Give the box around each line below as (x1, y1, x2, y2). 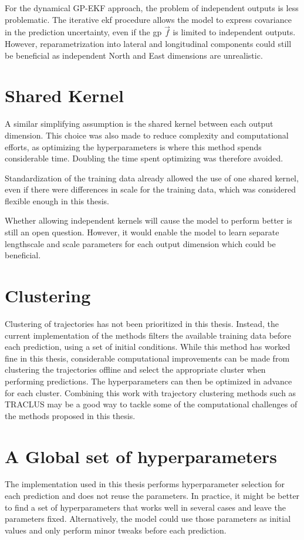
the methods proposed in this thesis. (5, 409, 136, 421)
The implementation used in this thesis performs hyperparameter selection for (5, 478, 285, 490)
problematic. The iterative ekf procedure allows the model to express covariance (5, 13, 292, 25)
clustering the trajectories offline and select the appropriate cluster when (5, 363, 266, 376)
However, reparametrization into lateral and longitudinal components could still (5, 38, 292, 49)
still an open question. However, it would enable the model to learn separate (5, 226, 279, 238)
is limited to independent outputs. (173, 26, 296, 38)
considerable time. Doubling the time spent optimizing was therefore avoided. (5, 152, 283, 164)
